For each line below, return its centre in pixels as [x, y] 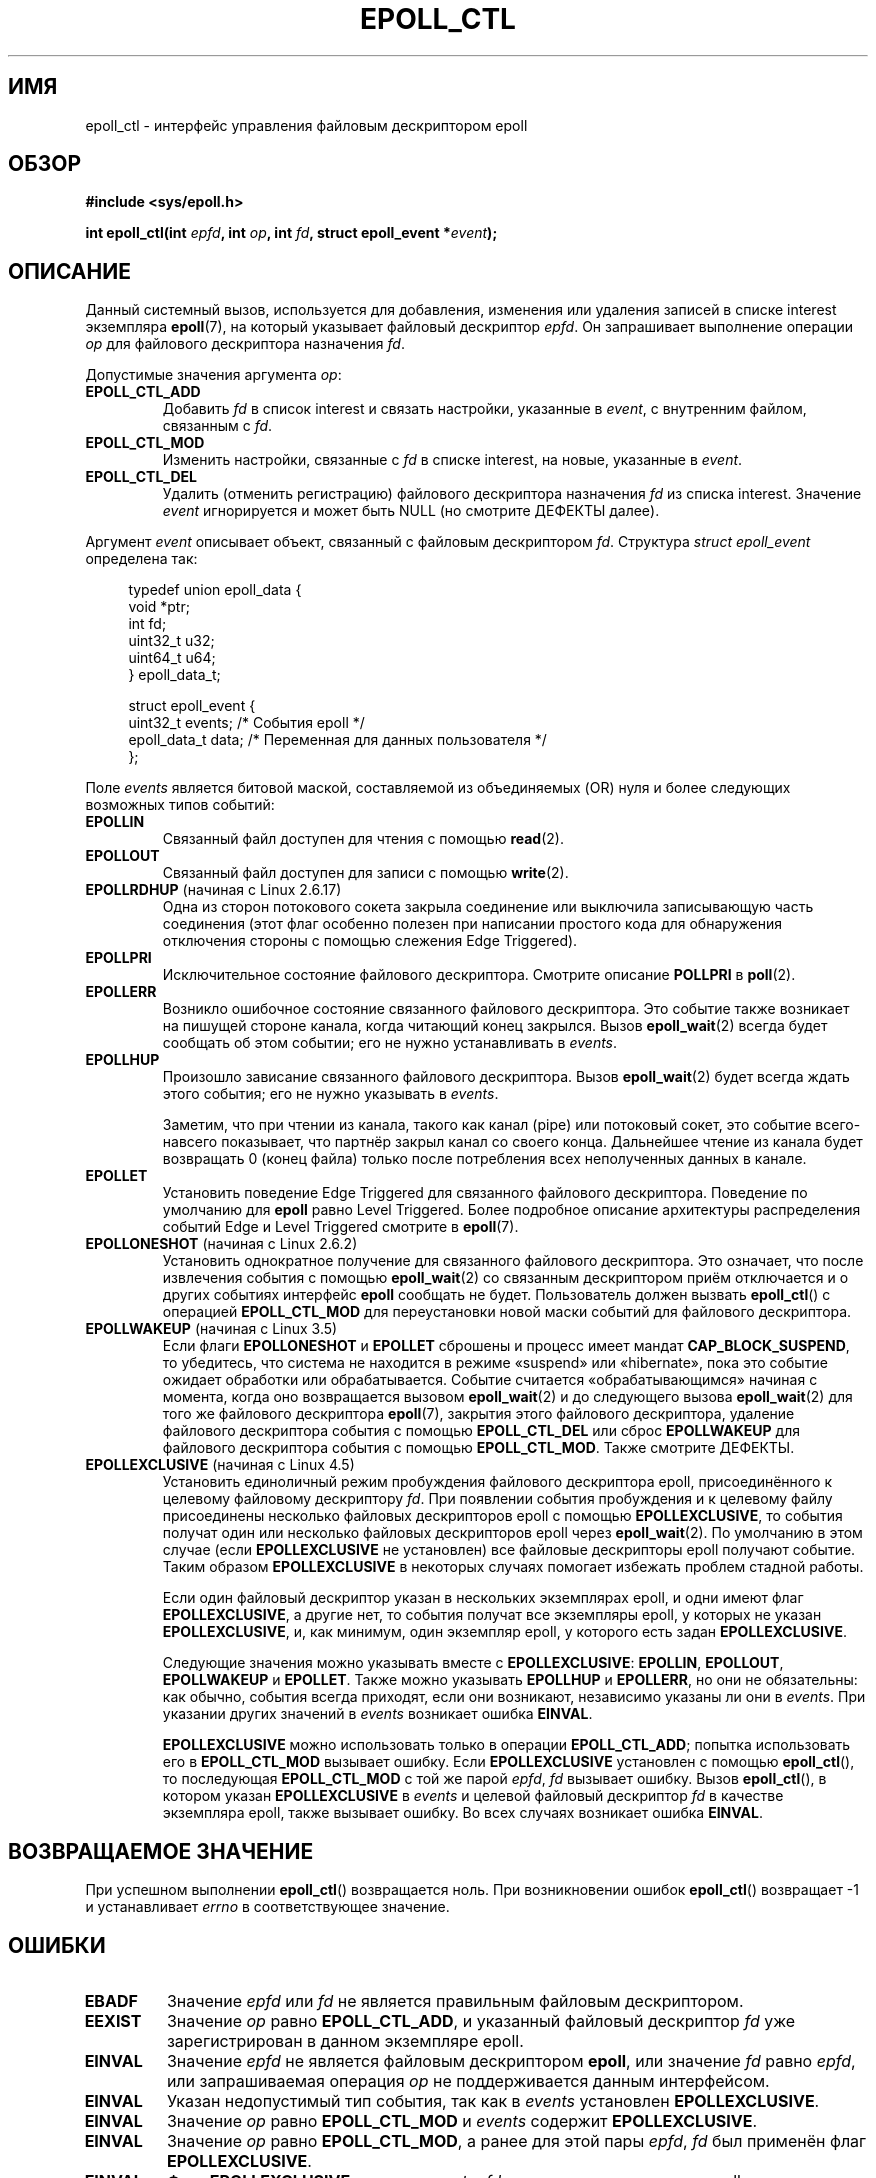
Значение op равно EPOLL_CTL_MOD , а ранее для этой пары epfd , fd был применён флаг [516, 2140]
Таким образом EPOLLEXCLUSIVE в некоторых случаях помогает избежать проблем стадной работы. [513, 1567]
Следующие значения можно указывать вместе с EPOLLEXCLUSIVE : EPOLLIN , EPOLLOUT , [473, 1663]
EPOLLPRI [118, 958]
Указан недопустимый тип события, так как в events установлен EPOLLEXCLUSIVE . [493, 2100]
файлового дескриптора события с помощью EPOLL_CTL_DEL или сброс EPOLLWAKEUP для [481, 1431]
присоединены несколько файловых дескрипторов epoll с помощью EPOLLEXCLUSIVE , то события [502, 1516]
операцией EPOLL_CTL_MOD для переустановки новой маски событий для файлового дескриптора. [507, 1312]
